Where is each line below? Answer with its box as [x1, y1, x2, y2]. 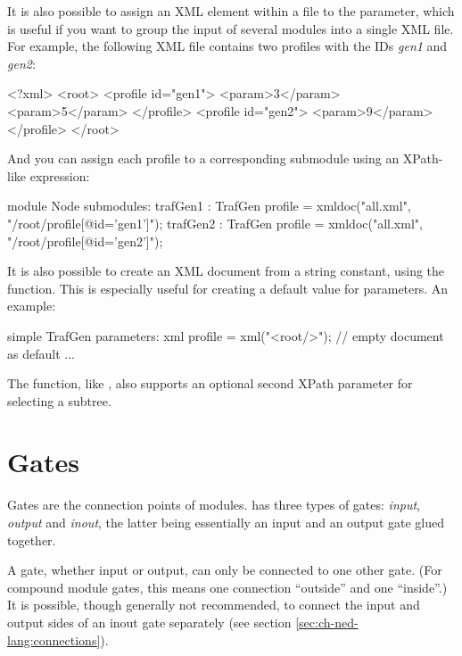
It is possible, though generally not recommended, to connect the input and [7, 595, 420, 614]
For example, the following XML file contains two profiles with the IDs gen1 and [7, 37, 448, 55]
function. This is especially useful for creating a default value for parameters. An [7, 278, 449, 297]
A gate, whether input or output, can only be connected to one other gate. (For [7, 561, 442, 579]
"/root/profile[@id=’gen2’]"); [7, 231, 163, 250]
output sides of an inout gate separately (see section [7, 612, 292, 631]
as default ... [7, 344, 75, 362]
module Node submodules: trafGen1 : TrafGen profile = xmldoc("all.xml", [7, 196, 411, 215]
